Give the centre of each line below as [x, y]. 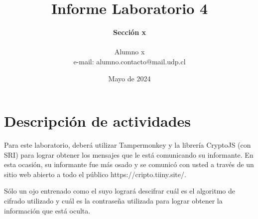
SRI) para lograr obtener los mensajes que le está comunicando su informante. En [129, 154]
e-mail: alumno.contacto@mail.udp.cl [129, 61]
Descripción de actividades [98, 121]
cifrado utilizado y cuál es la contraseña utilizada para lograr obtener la [113, 201]
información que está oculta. [47, 210]
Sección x [129, 32]
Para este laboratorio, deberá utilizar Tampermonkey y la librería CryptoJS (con [128, 145]
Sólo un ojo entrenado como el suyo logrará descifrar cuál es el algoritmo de [120, 191]
